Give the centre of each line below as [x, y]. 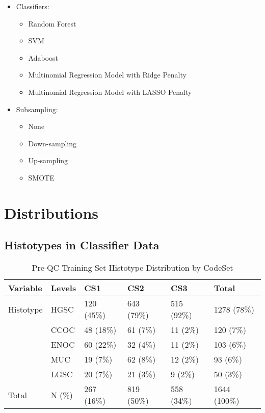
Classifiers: [33, 6]
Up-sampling [48, 160]
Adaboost [43, 57]
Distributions [51, 212]
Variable [25, 288]
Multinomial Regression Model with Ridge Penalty [107, 75]
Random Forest [52, 23]
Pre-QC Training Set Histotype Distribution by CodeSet [132, 268]
